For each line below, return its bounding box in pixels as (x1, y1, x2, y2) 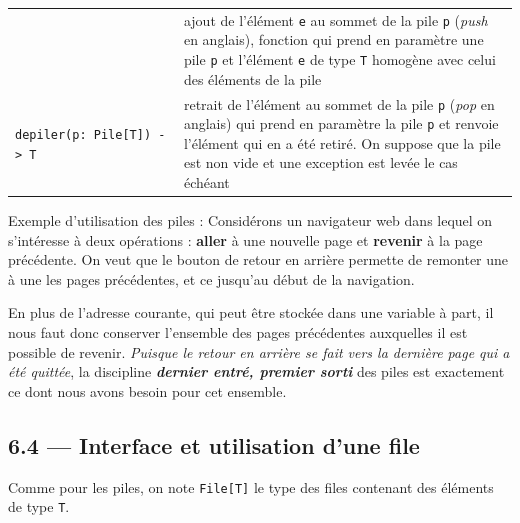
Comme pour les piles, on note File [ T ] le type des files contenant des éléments (8, 476, 494, 497)
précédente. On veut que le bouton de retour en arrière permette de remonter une (8, 249, 509, 270)
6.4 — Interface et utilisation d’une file (8, 429, 420, 460)
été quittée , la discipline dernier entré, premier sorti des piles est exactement (8, 361, 505, 382)
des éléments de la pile (183, 68, 322, 89)
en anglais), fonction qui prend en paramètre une (183, 29, 484, 50)
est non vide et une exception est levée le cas (183, 152, 458, 173)
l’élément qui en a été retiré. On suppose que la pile (183, 132, 501, 153)
